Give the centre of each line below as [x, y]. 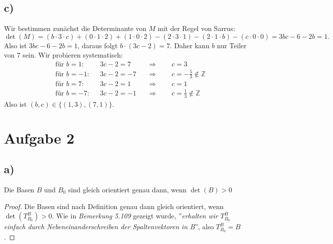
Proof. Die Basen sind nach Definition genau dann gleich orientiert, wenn [114, 206]
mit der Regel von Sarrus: [196, 28]
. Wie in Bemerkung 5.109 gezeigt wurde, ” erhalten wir [135, 216]
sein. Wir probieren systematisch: [73, 55]
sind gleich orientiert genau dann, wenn [127, 189]
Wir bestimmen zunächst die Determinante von [75, 28]
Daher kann [192, 45]
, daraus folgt [98, 45]
